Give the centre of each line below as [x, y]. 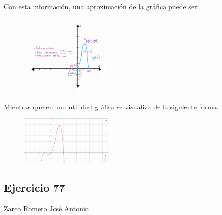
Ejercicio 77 [35, 187]
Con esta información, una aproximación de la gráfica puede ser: [102, 6]
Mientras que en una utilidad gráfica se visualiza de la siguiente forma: [111, 106]
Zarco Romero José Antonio [46, 208]
